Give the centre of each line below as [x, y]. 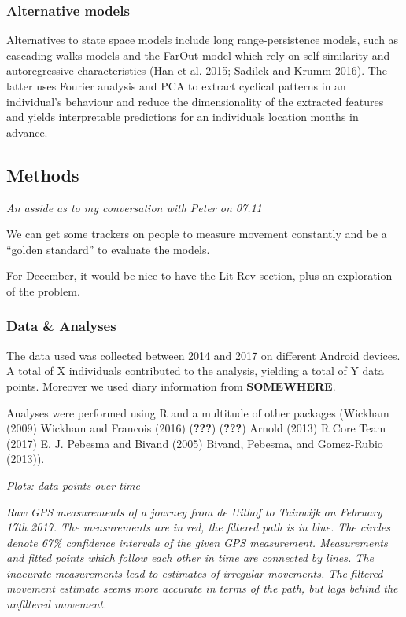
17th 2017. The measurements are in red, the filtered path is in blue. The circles [198, 527]
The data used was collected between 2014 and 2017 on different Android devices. [203, 355]
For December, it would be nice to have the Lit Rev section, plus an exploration [199, 275]
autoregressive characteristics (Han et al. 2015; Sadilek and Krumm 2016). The [197, 70]
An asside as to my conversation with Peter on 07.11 [134, 207]
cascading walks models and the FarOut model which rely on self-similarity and [198, 55]
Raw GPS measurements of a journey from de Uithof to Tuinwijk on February [194, 511]
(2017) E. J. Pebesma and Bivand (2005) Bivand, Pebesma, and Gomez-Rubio [195, 443]
